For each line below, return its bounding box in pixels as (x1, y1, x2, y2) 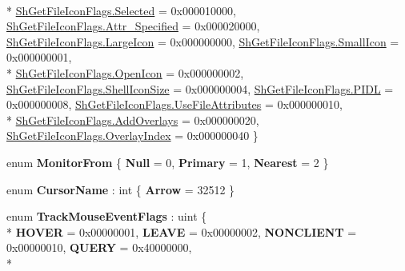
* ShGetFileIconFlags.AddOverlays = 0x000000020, (6, 111, 259, 128)
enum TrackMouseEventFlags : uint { (6, 208, 207, 225)
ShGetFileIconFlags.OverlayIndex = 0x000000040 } (6, 127, 259, 144)
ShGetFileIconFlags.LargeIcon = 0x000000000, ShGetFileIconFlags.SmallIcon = (6, 33, 399, 50)
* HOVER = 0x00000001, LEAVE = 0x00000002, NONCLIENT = (6, 223, 357, 240)
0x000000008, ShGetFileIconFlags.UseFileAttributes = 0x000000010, (6, 96, 343, 113)
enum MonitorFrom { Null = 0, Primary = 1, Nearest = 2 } (6, 153, 329, 170)
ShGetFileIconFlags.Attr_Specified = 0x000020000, (6, 18, 260, 34)
